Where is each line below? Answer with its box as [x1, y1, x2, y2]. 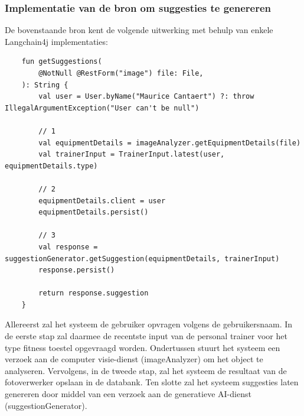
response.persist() [38, 266, 115, 275]
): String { [21, 80, 68, 89]
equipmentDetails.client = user [38, 196, 166, 205]
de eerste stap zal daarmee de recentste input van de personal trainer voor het [5, 330, 287, 342]
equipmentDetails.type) [5, 161, 98, 170]
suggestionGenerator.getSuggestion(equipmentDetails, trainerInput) [5, 254, 280, 263]
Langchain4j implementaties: [5, 35, 108, 47]
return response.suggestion [38, 289, 149, 298]
